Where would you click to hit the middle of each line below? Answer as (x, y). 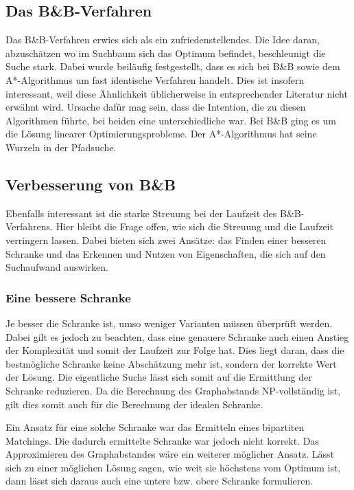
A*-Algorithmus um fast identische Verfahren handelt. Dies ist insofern (155, 79)
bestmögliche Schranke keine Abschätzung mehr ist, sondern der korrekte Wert (171, 363)
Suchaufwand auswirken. (57, 267)
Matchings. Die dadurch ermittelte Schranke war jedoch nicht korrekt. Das (162, 440)
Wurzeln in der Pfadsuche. (61, 147)
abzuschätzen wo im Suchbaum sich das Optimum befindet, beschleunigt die (166, 53)
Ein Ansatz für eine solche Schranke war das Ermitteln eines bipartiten (155, 427)
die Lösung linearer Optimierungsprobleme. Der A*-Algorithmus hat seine (161, 134)
